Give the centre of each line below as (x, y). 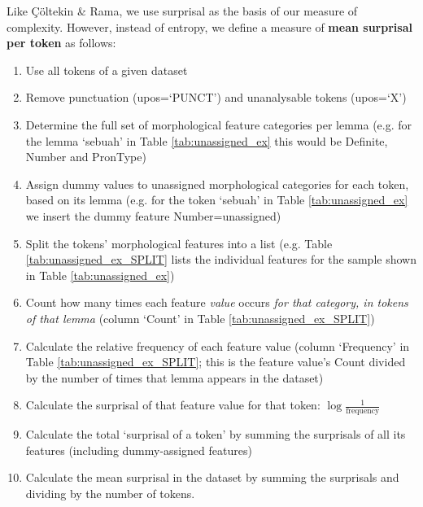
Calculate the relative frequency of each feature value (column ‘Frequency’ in (218, 345)
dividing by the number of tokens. (110, 493)
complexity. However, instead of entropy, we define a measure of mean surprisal (209, 26)
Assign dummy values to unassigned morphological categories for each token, (217, 184)
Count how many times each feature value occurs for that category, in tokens (217, 302)
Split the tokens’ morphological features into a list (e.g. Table (179, 243)
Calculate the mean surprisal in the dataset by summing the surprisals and (212, 477)
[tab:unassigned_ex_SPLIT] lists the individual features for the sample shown (221, 259)
